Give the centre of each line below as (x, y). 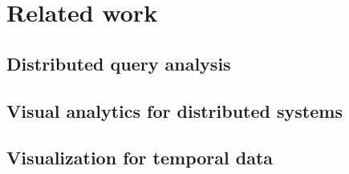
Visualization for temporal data (140, 158)
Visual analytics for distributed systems (174, 110)
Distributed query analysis (119, 63)
